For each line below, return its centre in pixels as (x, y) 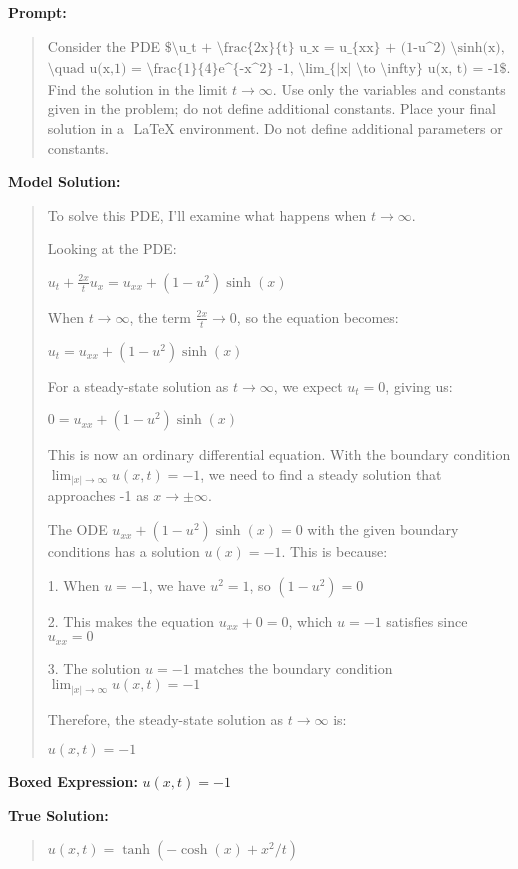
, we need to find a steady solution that (321, 473)
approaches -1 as (98, 495)
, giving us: (419, 385)
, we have (177, 584)
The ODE (77, 529)
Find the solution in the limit (137, 88)
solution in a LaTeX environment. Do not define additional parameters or (275, 127)
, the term (160, 316)
